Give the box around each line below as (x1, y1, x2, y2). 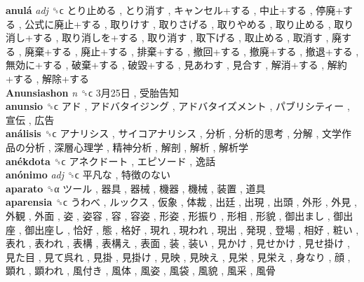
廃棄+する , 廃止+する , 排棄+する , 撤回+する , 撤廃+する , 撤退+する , (25, 43, 359, 58)
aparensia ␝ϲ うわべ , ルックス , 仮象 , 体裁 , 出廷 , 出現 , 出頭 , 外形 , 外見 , (6, 195, 357, 209)
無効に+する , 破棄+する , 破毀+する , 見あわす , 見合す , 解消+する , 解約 (6, 57, 347, 72)
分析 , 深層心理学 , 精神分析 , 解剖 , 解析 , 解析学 (25, 139, 249, 154)
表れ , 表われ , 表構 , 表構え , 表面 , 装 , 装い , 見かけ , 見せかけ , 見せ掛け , (6, 236, 350, 251)
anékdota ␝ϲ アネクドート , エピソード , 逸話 (6, 153, 215, 168)
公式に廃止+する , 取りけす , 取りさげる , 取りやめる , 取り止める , (25, 16, 331, 31)
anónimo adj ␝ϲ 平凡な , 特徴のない (6, 167, 170, 182)
